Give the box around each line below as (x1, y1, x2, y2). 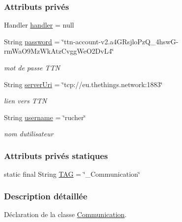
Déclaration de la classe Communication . (4, 209, 127, 219)
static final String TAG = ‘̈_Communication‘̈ (4, 169, 140, 179)
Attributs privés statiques (4, 149, 108, 161)
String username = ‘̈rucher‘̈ (4, 112, 86, 122)
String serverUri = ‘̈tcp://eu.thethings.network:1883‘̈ (4, 79, 163, 89)
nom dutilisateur (4, 128, 54, 139)
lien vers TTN (4, 95, 47, 106)
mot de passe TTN (4, 63, 60, 72)
